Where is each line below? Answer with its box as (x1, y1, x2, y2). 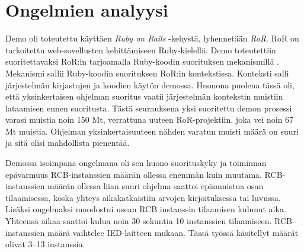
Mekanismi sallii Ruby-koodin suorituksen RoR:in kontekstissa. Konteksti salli (5, 66, 289, 79)
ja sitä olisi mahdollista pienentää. (5, 136, 130, 149)
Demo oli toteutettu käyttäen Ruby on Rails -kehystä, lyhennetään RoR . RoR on (5, 32, 299, 44)
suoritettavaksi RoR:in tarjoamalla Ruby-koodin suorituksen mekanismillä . (5, 55, 279, 68)
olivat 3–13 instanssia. (5, 238, 85, 250)
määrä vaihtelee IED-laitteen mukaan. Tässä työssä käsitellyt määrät (47, 226, 299, 238)
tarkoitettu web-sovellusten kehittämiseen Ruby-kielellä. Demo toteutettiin (5, 43, 276, 56)
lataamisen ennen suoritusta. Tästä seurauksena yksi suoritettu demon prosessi (5, 101, 292, 114)
